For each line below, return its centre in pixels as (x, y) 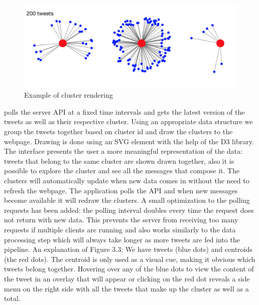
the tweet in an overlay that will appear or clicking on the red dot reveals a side (127, 278)
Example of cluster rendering (69, 95)
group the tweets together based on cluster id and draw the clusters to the (118, 131)
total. (12, 298)
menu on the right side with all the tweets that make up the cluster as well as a (126, 288)
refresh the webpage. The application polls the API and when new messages (121, 190)
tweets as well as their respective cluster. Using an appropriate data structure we (128, 121)
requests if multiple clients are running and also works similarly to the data (120, 229)
